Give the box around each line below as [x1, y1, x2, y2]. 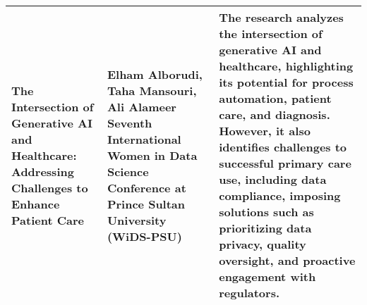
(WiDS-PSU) [107, 228, 182, 244]
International [107, 130, 181, 147]
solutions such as [219, 204, 314, 220]
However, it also [219, 123, 311, 139]
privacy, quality [219, 236, 306, 252]
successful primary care [219, 155, 351, 171]
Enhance [11, 195, 60, 212]
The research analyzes [219, 9, 344, 25]
